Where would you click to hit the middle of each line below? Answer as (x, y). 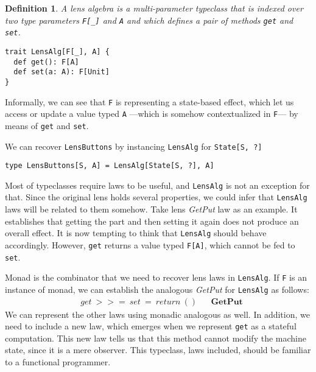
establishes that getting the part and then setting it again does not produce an (152, 221)
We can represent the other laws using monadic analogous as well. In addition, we (157, 314)
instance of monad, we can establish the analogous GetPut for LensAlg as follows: (157, 289)
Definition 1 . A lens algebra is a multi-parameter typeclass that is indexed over (154, 8)
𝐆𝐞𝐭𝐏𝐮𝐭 (227, 302)
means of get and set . (47, 125)
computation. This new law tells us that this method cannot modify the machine (156, 338)
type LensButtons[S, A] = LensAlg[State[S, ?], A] (110, 166)
